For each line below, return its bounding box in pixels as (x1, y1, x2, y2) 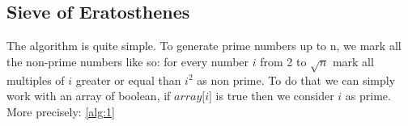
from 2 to (260, 52, 307, 69)
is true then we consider (215, 87, 334, 104)
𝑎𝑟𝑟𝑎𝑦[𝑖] (174, 91, 212, 103)
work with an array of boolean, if (6, 87, 171, 104)
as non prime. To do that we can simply (197, 71, 396, 88)
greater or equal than (75, 71, 181, 88)
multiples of (6, 71, 65, 88)
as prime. (345, 87, 391, 104)
